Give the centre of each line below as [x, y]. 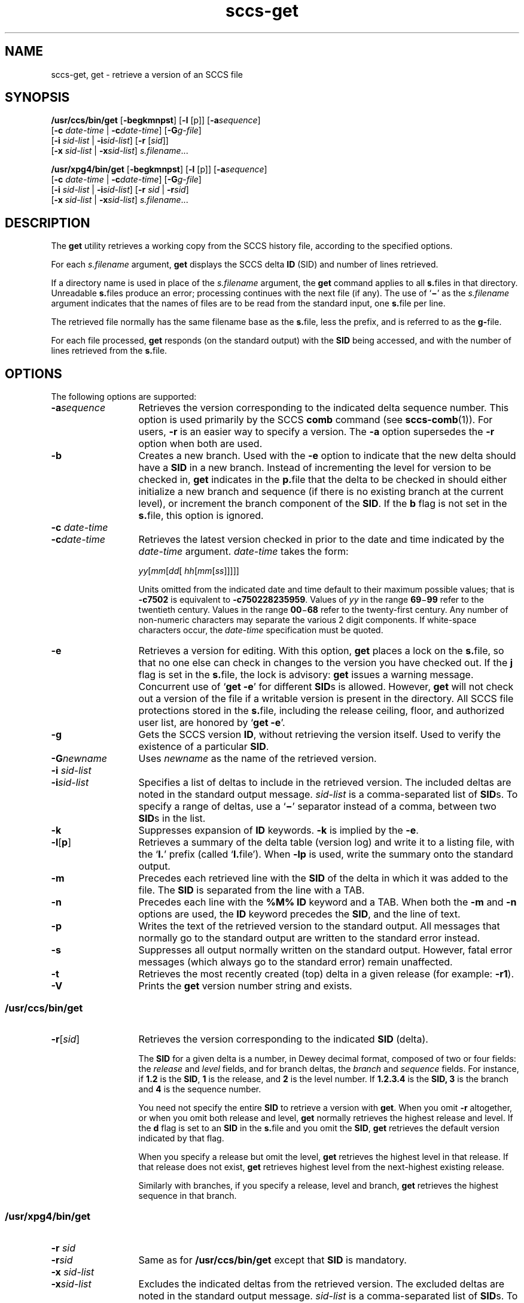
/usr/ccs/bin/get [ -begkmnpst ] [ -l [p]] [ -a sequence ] [156, 120]
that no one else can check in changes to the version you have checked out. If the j [326, 663]
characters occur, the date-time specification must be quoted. [261, 630]
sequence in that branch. [188, 1195]
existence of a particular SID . [204, 747]
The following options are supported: [124, 397]
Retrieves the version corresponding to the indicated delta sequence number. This [324, 408]
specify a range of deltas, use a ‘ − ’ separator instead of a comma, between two [317, 807]
